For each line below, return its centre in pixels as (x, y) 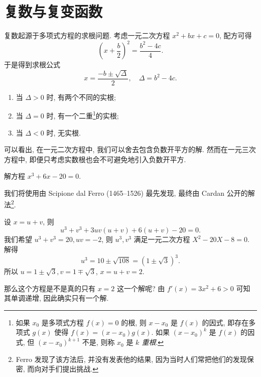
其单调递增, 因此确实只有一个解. (56, 298)
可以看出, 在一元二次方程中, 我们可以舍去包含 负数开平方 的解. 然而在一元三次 (130, 149)
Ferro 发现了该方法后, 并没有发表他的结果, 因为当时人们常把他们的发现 (131, 359)
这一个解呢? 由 (141, 288)
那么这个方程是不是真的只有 (50, 288)
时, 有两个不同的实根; (81, 97)
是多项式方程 (62, 322)
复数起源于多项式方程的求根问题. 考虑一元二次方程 (87, 35)
